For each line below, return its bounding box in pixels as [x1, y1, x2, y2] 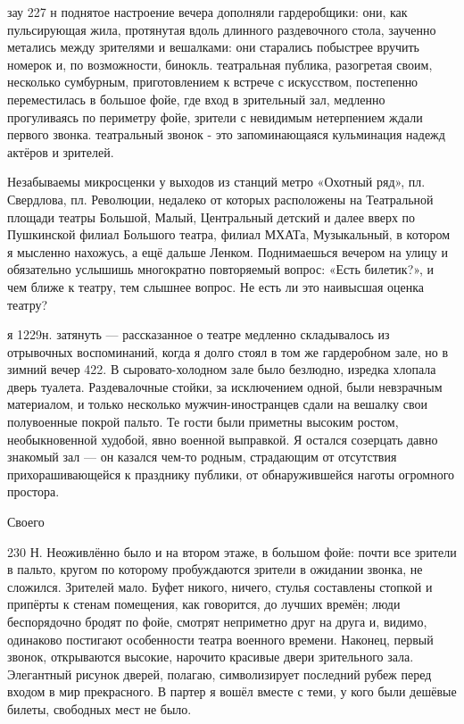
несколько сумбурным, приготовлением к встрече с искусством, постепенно [7, 72, 418, 91]
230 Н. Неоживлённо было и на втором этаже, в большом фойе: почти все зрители [7, 542, 457, 561]
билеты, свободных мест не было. [7, 699, 192, 718]
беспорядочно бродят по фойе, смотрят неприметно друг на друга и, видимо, [7, 612, 427, 630]
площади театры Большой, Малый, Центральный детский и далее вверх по [7, 207, 416, 226]
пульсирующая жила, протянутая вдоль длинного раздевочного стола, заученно [7, 20, 436, 38]
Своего [7, 512, 45, 531]
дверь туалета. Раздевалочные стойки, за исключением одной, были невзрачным [7, 377, 443, 395]
